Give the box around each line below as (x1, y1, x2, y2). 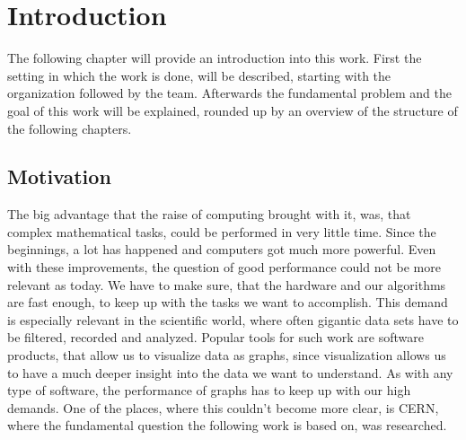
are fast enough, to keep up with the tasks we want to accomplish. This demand (7, 293, 448, 312)
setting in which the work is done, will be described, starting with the (7, 66, 391, 84)
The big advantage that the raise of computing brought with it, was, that (7, 205, 411, 224)
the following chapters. (7, 119, 132, 137)
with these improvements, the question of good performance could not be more (7, 258, 441, 277)
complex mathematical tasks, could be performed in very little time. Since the (7, 222, 436, 241)
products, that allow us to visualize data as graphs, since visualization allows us (7, 346, 446, 365)
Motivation (7, 163, 111, 190)
